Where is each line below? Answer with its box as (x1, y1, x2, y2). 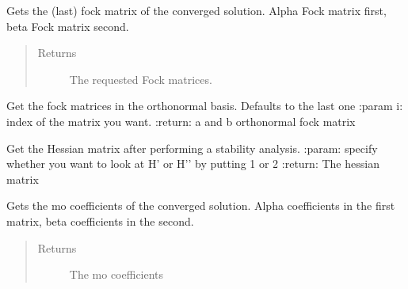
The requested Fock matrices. (69, 70, 212, 87)
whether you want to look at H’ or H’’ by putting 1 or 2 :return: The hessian (6, 155, 379, 172)
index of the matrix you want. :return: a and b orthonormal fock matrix (6, 112, 356, 129)
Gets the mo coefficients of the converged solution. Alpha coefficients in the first (6, 197, 395, 214)
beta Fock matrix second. (6, 17, 129, 34)
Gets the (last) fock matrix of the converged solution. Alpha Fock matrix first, (6, 2, 387, 18)
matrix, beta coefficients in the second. (6, 212, 194, 229)
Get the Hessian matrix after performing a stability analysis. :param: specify (6, 139, 378, 156)
